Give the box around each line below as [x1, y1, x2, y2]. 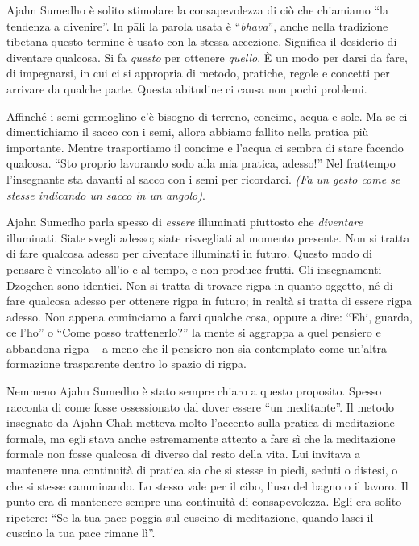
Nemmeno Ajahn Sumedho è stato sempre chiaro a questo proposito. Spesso [6, 383, 382, 399]
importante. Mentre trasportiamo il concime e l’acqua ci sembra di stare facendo [6, 139, 404, 155]
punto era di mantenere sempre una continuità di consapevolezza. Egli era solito [6, 493, 402, 510]
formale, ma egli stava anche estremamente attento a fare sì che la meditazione [6, 429, 396, 446]
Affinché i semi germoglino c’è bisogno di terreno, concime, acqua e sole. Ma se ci [6, 107, 408, 124]
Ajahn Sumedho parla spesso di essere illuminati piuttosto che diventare [6, 213, 363, 230]
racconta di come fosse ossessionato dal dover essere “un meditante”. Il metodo [6, 398, 394, 415]
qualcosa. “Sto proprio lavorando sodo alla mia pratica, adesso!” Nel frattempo [6, 155, 396, 172]
